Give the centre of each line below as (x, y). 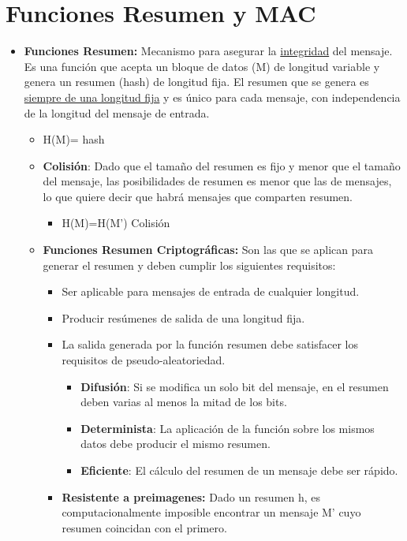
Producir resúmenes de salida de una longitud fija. (183, 317)
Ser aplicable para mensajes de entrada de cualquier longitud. (211, 291)
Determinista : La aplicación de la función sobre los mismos (228, 428)
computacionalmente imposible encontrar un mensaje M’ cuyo (211, 512)
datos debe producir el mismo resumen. (175, 444)
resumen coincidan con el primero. (144, 527)
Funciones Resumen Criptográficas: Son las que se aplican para (208, 250)
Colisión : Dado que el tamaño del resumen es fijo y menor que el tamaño (222, 165)
